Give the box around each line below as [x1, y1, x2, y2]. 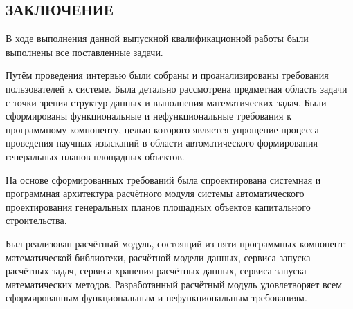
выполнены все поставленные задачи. [6, 44, 163, 59]
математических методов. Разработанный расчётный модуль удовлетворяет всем [6, 277, 343, 291]
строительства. [6, 213, 67, 227]
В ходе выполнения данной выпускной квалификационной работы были [6, 31, 309, 46]
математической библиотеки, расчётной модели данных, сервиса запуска [6, 250, 311, 264]
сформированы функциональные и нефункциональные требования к [6, 109, 291, 123]
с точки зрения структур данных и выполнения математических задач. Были [6, 95, 327, 109]
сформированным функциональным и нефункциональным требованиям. [6, 290, 307, 305]
